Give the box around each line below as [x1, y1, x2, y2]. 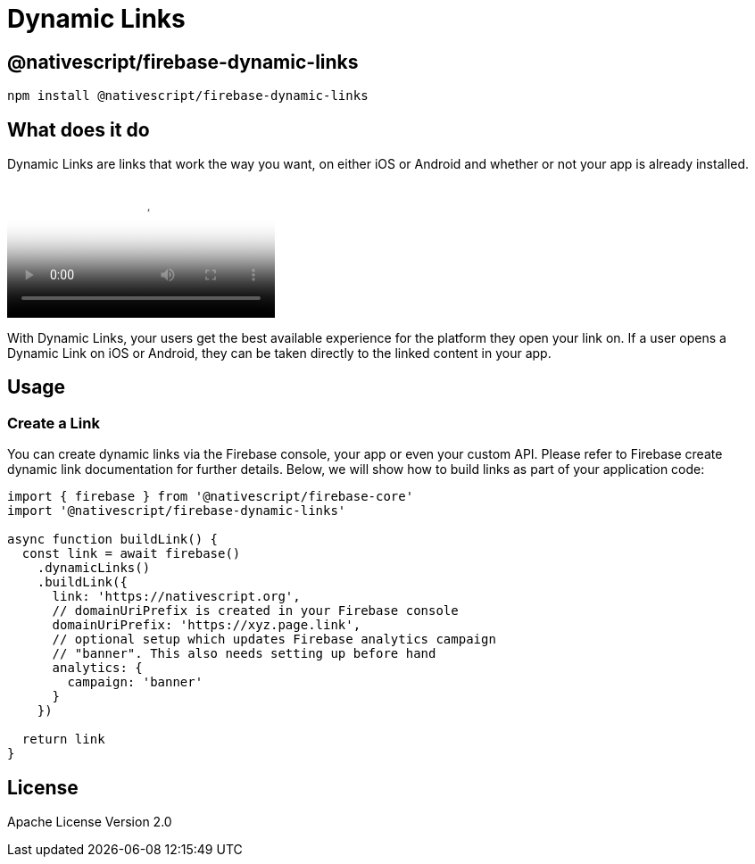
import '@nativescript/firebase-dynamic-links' [7, 503, 346, 519]
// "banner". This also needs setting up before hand [52, 646, 436, 661]
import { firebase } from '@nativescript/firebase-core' [7, 489, 414, 504]
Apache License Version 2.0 [7, 814, 172, 830]
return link [21, 732, 105, 747]
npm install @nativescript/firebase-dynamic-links [7, 88, 369, 104]
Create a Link [7, 413, 100, 432]
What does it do [7, 118, 150, 141]
